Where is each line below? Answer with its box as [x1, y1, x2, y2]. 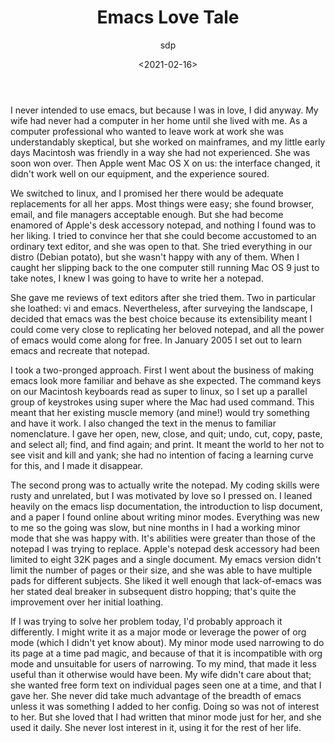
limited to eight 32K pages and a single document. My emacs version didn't [10, 553, 322, 565]
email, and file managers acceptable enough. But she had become [10, 208, 284, 220]
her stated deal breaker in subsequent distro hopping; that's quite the [10, 585, 297, 597]
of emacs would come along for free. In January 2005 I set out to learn [10, 334, 303, 346]
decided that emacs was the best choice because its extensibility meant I [10, 312, 313, 325]
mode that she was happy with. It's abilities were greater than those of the [10, 532, 316, 544]
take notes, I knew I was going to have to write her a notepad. [10, 272, 264, 284]
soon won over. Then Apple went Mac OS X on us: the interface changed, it [10, 157, 321, 169]
